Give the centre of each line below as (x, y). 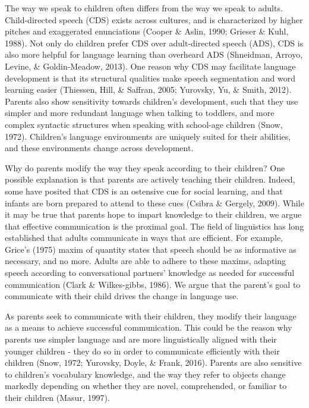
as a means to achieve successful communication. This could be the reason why (149, 327)
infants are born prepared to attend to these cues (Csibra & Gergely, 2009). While (154, 203)
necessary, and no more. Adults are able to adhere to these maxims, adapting (146, 261)
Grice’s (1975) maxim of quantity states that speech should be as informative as (151, 249)
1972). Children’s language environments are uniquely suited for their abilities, (148, 136)
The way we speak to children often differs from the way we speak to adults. (144, 8)
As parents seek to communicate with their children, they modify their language (151, 316)
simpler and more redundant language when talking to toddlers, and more (140, 113)
